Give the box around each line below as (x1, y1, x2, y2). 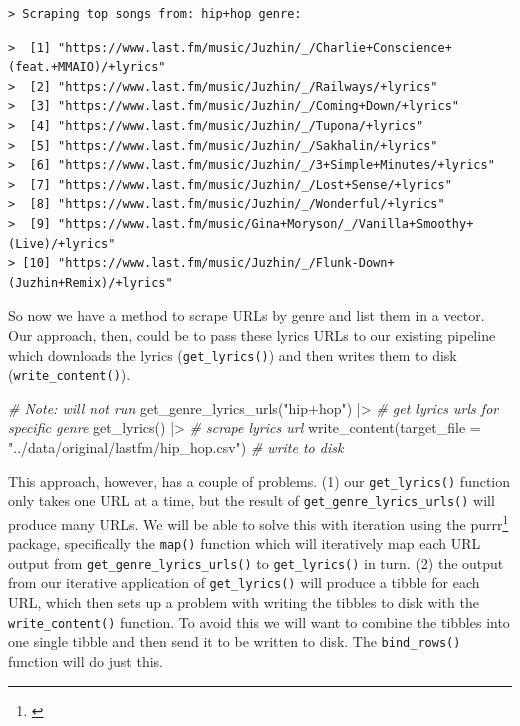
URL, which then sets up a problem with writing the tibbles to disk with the (8, 592, 479, 613)
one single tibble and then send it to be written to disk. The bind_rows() (8, 631, 461, 652)
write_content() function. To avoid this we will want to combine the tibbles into (8, 611, 510, 632)
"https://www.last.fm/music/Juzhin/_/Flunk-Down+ (58, 256, 395, 271)
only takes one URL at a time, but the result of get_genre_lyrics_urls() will (8, 490, 495, 511)
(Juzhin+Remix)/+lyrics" (8, 275, 173, 290)
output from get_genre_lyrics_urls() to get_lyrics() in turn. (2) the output (8, 552, 504, 573)
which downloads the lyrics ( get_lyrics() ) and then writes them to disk (8, 344, 457, 365)
